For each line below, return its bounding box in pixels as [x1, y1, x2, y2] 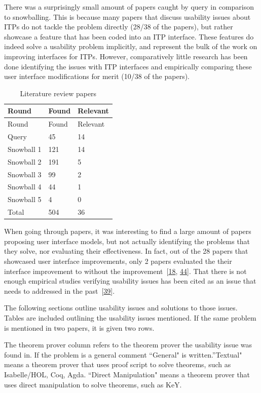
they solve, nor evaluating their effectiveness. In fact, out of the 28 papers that [4, 246, 248, 256]
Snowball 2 [8, 156, 42, 167]
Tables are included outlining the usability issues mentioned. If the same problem [4, 312, 256, 323]
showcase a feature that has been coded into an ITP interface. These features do [4, 31, 254, 42]
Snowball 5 [8, 194, 42, 205]
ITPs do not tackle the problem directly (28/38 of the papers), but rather [4, 21, 233, 32]
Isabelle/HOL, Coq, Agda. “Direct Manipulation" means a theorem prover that [4, 369, 250, 379]
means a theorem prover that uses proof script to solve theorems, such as [4, 359, 231, 370]
